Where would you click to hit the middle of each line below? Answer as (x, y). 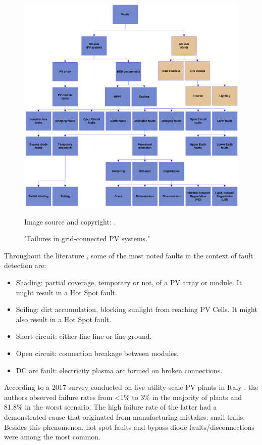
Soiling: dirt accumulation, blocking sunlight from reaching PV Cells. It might (137, 309)
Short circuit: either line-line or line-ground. (84, 336)
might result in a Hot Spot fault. (66, 292)
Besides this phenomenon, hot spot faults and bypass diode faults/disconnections (129, 427)
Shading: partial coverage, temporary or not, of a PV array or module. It (129, 282)
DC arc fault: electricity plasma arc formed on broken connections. (119, 370)
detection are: (25, 265)
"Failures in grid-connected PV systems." (87, 238)
